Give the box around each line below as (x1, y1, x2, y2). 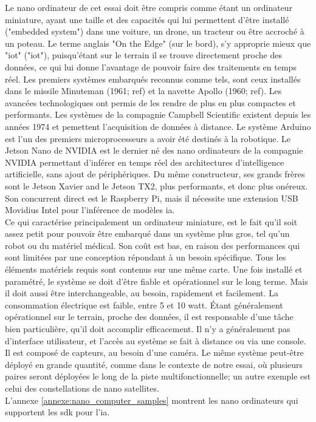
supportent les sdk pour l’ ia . (5, 406, 110, 418)
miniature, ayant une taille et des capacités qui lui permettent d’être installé (5, 13, 289, 26)
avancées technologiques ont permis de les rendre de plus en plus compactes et (5, 96, 296, 109)
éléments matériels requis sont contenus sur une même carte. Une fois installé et (5, 263, 303, 276)
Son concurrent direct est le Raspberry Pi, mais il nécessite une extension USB (5, 191, 298, 204)
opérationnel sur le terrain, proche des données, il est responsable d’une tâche (5, 310, 294, 323)
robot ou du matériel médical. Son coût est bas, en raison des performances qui (5, 239, 300, 251)
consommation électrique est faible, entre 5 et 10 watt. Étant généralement (5, 298, 283, 311)
